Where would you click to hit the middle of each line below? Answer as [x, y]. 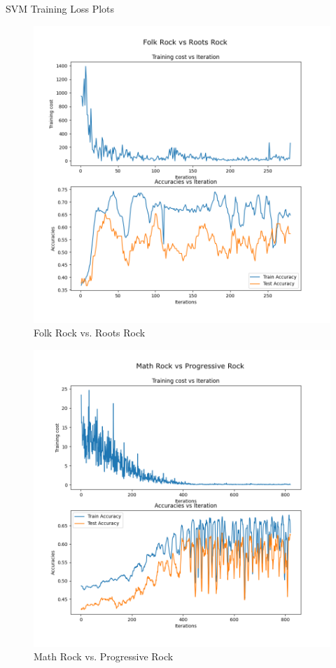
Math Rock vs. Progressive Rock [104, 656]
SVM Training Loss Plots [60, 8]
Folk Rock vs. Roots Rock [90, 333]
